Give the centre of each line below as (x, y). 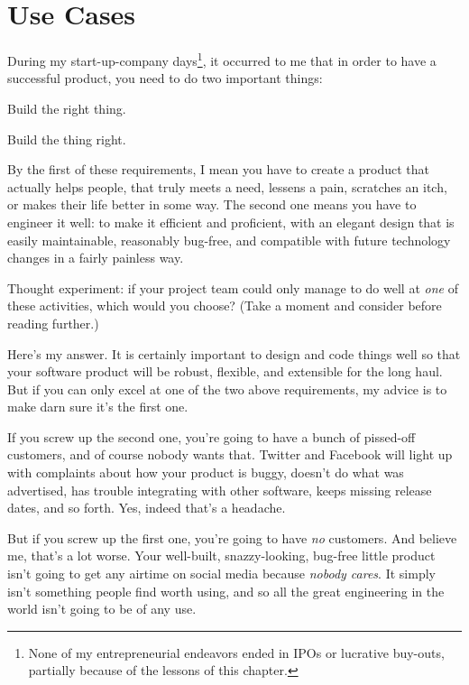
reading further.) (53, 323)
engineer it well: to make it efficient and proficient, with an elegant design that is (231, 222)
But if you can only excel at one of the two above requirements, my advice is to (227, 389)
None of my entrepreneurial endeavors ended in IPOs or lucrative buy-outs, (236, 652)
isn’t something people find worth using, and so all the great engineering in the (226, 591)
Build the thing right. (67, 139)
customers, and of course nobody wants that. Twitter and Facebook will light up (230, 454)
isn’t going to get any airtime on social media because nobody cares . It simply (221, 574)
